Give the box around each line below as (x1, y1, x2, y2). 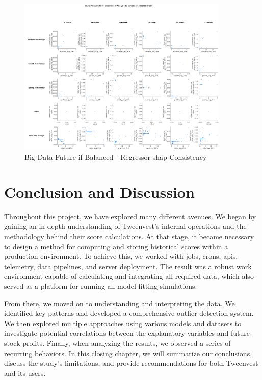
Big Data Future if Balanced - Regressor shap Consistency (24, 152, 207, 162)
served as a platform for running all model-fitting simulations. (4, 280, 197, 291)
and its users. (4, 367, 46, 378)
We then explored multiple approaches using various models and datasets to (4, 317, 242, 328)
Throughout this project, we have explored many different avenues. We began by (4, 211, 256, 221)
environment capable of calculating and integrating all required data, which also (4, 271, 254, 281)
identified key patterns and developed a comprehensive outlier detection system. (4, 308, 254, 318)
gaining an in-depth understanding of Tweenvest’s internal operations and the (4, 221, 247, 231)
